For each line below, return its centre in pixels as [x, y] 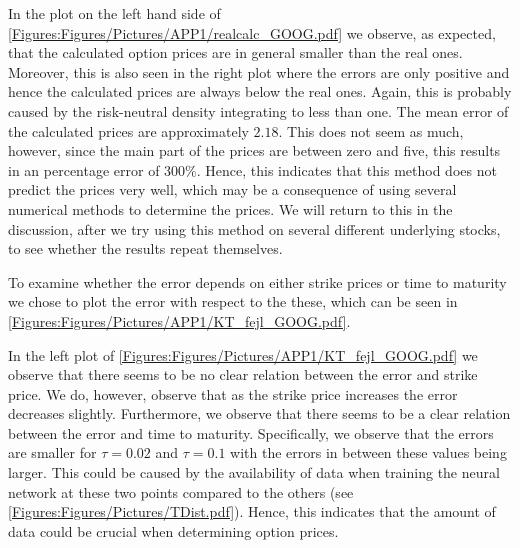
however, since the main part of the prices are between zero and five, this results [254, 150]
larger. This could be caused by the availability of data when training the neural [254, 472]
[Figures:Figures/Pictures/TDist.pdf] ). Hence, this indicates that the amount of [252, 511]
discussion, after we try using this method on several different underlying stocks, [254, 228]
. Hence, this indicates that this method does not [346, 169]
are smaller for [52, 452]
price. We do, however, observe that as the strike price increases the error [233, 393]
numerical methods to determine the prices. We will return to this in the [230, 208]
